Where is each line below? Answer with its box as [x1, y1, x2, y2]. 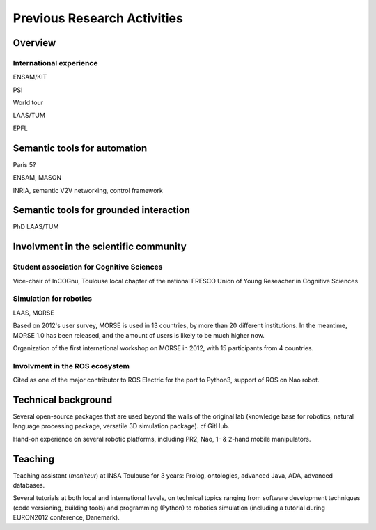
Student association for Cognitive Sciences [13, 262, 163, 272]
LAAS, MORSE [13, 309, 55, 317]
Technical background [13, 393, 113, 405]
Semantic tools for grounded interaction [13, 204, 191, 216]
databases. [13, 481, 45, 490]
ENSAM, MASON [13, 173, 62, 182]
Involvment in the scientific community [13, 241, 187, 253]
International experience [13, 58, 98, 68]
